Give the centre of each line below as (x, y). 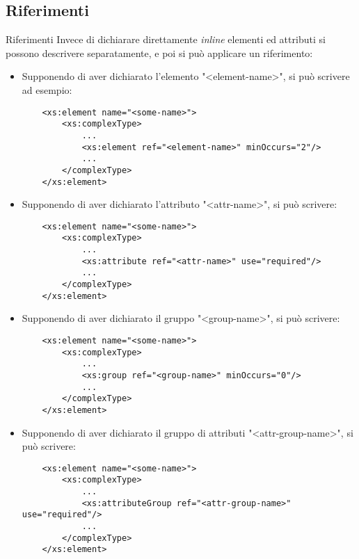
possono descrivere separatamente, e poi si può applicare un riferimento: (159, 52)
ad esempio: (47, 89)
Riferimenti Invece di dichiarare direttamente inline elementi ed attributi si (166, 39)
